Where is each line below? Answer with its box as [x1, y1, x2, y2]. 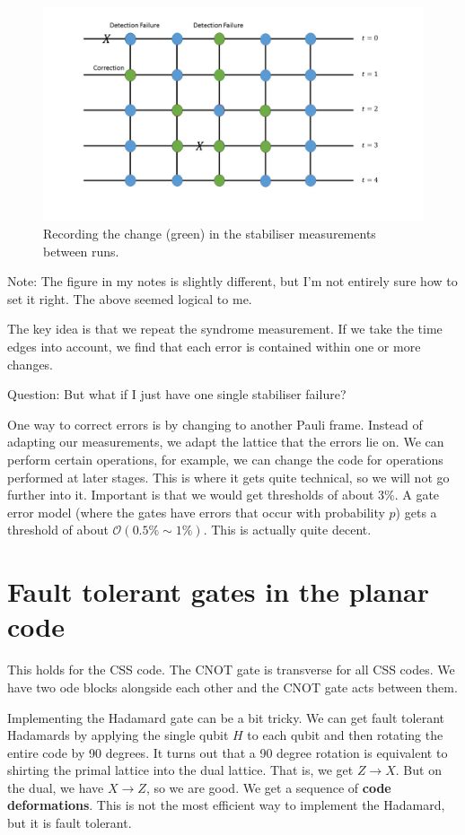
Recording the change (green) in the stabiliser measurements [43, 224, 376, 243]
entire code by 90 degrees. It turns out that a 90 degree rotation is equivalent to [7, 743, 448, 761]
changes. [7, 354, 54, 373]
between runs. [43, 241, 119, 260]
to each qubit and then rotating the [247, 726, 443, 744]
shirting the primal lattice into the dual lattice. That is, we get [7, 761, 354, 779]
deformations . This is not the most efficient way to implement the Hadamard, [7, 796, 445, 814]
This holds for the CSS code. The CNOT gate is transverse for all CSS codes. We [7, 660, 455, 679]
